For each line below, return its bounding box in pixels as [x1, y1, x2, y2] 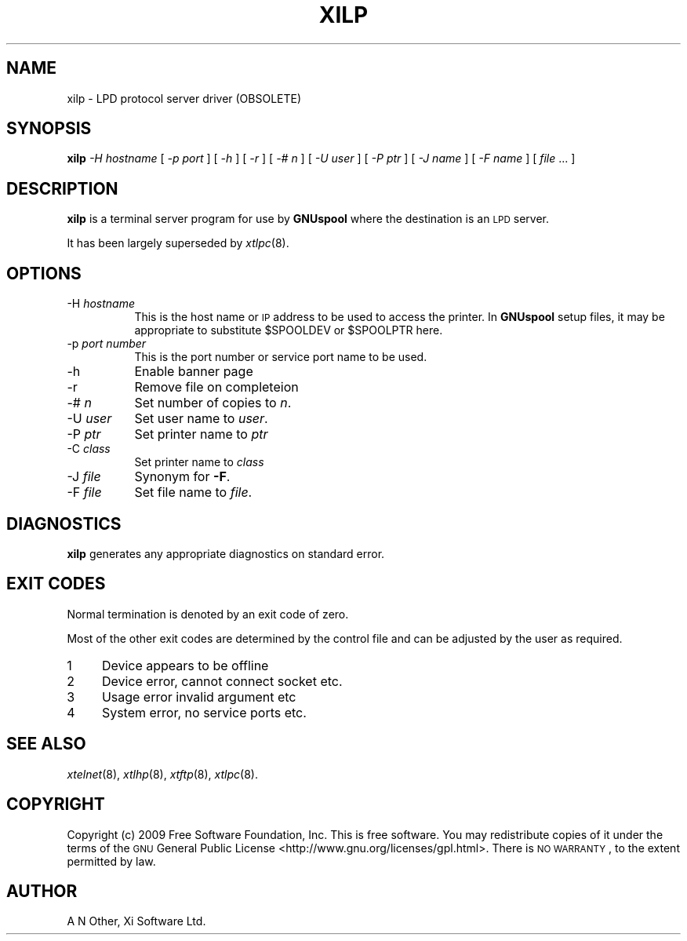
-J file [67, 469, 101, 485]
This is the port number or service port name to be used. [134, 350, 427, 364]
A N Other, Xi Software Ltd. [67, 914, 206, 928]
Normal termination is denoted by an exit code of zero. [67, 607, 349, 621]
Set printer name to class [134, 455, 264, 469]
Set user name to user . [134, 410, 268, 427]
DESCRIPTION [6, 178, 118, 199]
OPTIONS [6, 263, 82, 283]
